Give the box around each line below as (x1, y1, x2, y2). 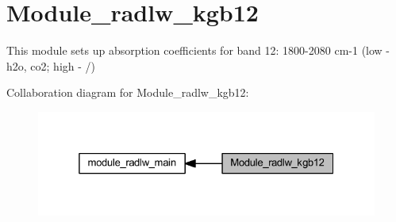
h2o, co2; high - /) (6, 57, 95, 74)
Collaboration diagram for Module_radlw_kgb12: (6, 84, 249, 101)
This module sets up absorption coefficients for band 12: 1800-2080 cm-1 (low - (6, 42, 390, 59)
